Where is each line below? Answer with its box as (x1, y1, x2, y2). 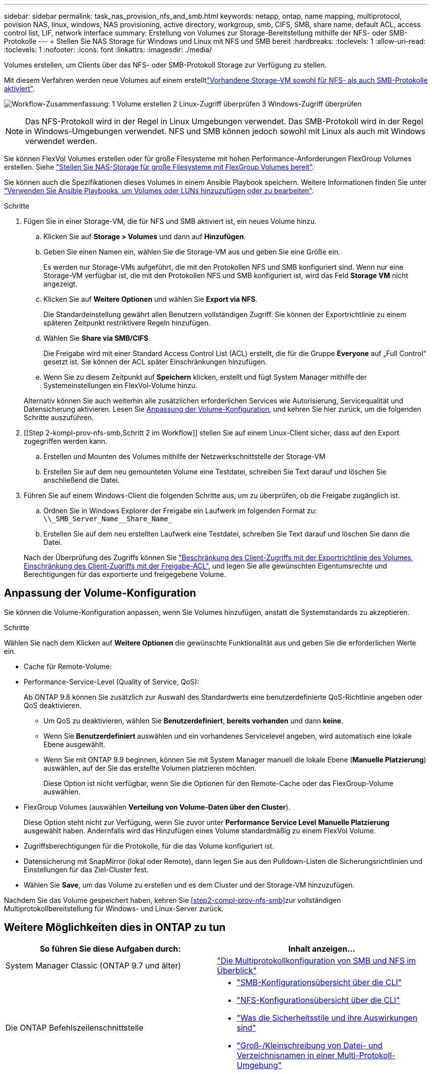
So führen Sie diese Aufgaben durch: (39, 943, 181, 954)
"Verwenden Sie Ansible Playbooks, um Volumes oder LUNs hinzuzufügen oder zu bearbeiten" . (4, 186, 314, 195)
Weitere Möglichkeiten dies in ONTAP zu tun (4, 921, 226, 934)
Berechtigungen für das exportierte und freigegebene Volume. (24, 570, 226, 578)
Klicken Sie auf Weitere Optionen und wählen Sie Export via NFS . (43, 295, 257, 303)
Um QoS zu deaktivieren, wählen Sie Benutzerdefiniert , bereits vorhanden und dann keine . (43, 716, 343, 725)
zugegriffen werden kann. (24, 437, 108, 445)
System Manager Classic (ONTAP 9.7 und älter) (5, 960, 181, 970)
